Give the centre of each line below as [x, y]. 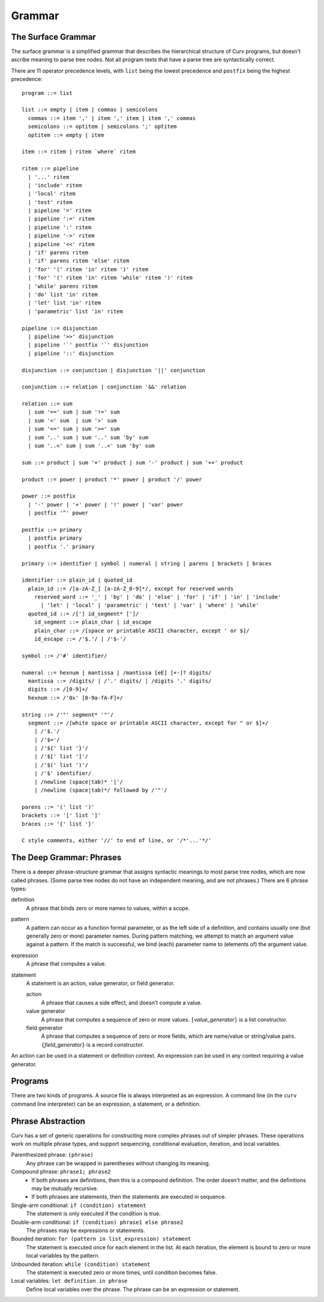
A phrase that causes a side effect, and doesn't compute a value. [121, 1002]
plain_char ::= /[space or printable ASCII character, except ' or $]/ [142, 631]
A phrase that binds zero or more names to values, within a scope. [108, 908]
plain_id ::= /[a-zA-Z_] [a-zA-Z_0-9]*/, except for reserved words [131, 589]
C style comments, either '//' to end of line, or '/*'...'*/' [117, 841]
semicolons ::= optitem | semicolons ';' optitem [102, 127]
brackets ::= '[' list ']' [61, 815]
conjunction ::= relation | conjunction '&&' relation [104, 387]
